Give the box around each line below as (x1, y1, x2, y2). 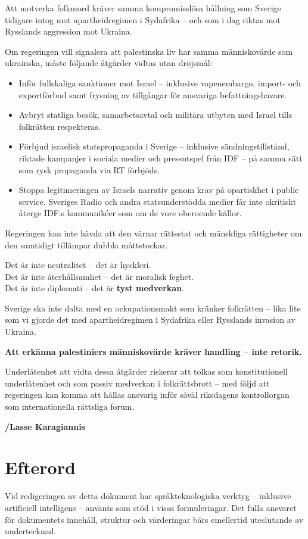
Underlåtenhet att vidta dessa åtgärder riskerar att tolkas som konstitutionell (5, 365, 288, 378)
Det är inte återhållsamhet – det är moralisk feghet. (5, 270, 194, 282)
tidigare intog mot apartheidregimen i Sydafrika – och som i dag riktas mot (5, 13, 281, 26)
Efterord (5, 455, 76, 479)
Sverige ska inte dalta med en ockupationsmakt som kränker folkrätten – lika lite (5, 301, 301, 314)
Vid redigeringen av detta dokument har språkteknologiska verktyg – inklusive (5, 490, 291, 502)
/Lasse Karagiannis (5, 420, 85, 432)
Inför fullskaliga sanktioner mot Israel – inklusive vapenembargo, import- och (18, 76, 301, 89)
